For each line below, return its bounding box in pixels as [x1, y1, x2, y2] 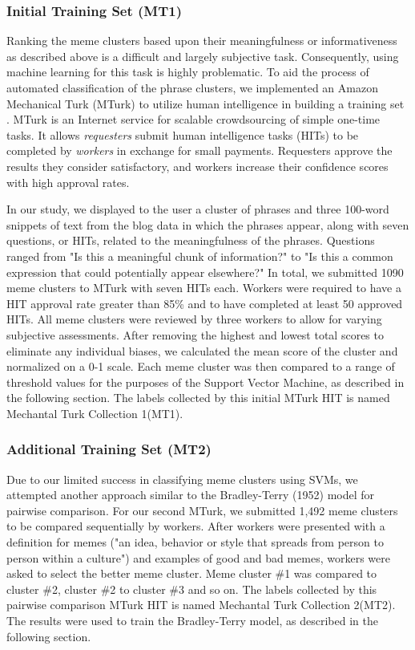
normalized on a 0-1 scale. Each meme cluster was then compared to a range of [6, 358, 395, 375]
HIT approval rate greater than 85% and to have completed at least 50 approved [6, 295, 403, 311]
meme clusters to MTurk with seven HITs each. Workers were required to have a [6, 279, 401, 296]
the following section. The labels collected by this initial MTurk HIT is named [6, 389, 390, 406]
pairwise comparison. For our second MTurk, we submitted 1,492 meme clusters [6, 502, 398, 518]
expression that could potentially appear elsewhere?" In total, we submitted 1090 [6, 263, 404, 280]
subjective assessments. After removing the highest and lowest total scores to [6, 326, 384, 343]
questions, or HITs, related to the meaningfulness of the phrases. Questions [6, 232, 375, 249]
